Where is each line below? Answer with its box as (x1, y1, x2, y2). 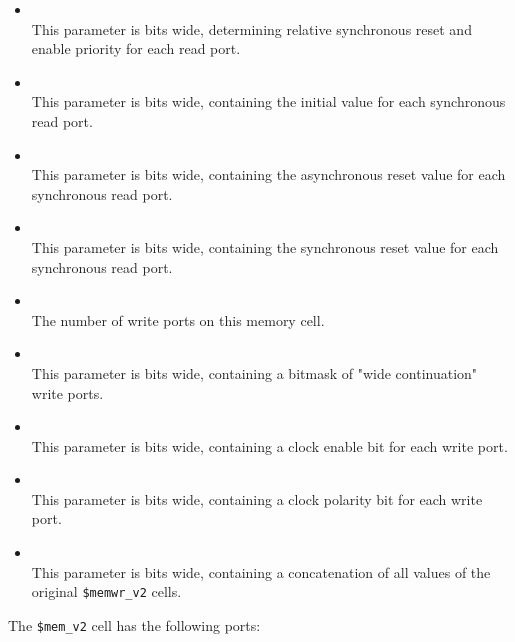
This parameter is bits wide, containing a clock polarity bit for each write (31, 488, 483, 509)
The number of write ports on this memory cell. (31, 309, 325, 330)
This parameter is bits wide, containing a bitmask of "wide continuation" (31, 362, 478, 383)
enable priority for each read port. (31, 38, 241, 59)
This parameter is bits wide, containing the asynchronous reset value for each (31, 164, 506, 185)
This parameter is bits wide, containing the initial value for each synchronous (31, 91, 506, 112)
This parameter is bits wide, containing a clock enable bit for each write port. (31, 435, 508, 456)
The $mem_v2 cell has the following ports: (8, 614, 261, 635)
